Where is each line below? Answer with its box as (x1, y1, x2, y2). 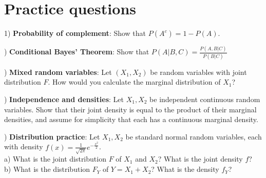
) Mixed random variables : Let (4, 66, 112, 77)
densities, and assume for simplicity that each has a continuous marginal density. (4, 114, 258, 125)
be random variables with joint (150, 66, 247, 77)
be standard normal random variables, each (125, 131, 262, 142)
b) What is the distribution (4, 164, 90, 174)
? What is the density (151, 164, 219, 174)
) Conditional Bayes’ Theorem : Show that (4, 46, 149, 57)
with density (4, 141, 43, 152)
